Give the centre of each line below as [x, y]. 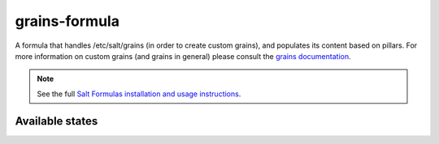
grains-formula [67, 21]
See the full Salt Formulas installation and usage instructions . [139, 94]
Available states [57, 121]
